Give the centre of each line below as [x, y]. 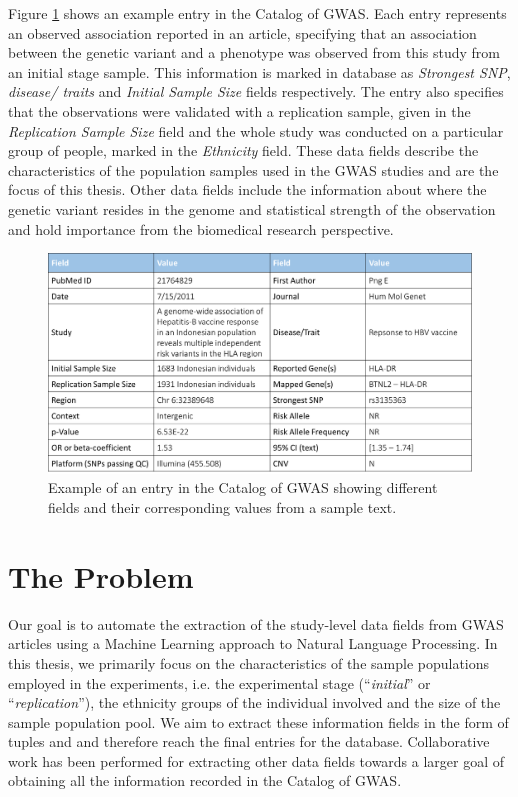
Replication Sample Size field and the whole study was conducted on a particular [256, 130]
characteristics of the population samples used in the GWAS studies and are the [253, 169]
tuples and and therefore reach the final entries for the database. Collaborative [249, 741]
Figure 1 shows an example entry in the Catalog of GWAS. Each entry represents [257, 13]
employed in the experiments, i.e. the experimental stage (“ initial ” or [219, 682]
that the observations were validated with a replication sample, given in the [239, 110]
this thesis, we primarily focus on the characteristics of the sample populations [249, 662]
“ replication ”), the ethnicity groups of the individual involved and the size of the [254, 702]
